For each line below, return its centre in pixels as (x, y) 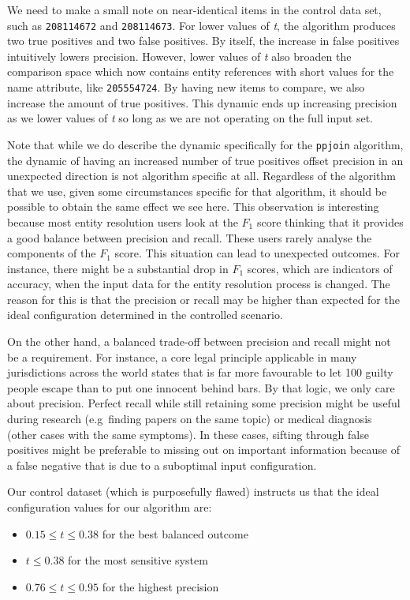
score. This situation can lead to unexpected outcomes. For (257, 253)
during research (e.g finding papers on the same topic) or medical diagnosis (190, 419)
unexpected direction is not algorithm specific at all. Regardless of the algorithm (201, 176)
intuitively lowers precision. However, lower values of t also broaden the (179, 56)
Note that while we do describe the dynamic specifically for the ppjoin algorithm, (205, 144)
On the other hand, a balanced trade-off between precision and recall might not (199, 341)
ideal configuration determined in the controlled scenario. (145, 315)
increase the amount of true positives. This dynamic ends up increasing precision (202, 102)
